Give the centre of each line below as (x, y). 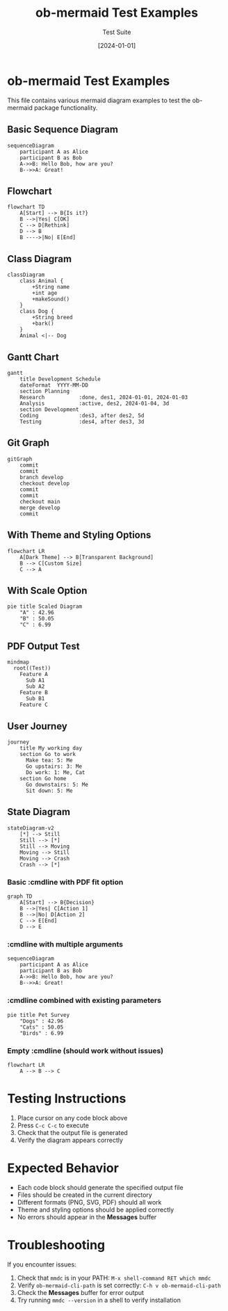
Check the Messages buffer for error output (81, 1292)
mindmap (18, 662)
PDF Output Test (43, 646)
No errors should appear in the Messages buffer (87, 1217)
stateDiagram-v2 (31, 828)
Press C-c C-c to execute (53, 1125)
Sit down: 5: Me (49, 791)
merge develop (40, 508)
